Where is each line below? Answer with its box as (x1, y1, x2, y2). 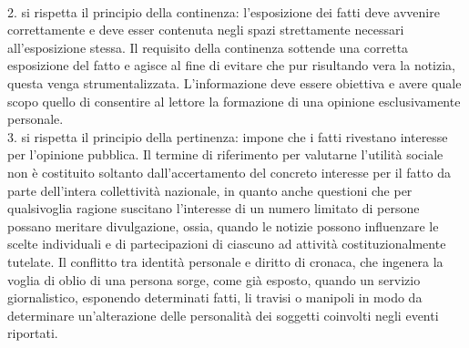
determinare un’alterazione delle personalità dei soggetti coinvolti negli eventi (7, 305, 439, 324)
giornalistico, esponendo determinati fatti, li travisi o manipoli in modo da (7, 288, 423, 307)
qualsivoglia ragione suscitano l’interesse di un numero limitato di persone (7, 199, 420, 218)
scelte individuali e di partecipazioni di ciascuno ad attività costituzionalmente (7, 234, 446, 253)
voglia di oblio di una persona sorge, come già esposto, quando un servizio (7, 270, 421, 289)
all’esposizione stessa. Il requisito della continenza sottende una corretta (7, 37, 409, 56)
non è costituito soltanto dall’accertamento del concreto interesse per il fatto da (7, 162, 451, 181)
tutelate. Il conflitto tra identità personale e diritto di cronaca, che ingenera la (7, 251, 444, 271)
